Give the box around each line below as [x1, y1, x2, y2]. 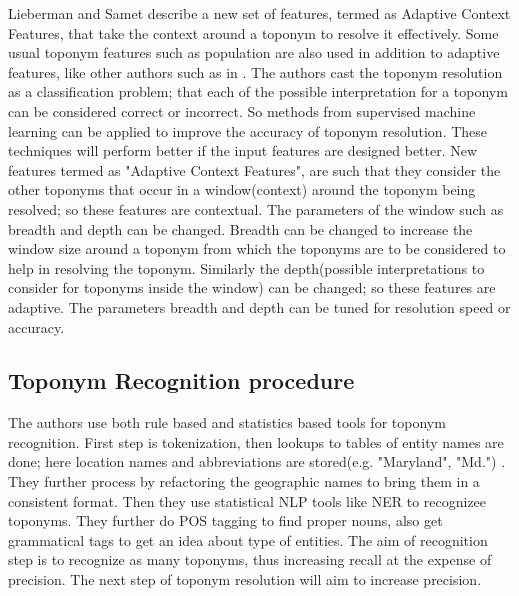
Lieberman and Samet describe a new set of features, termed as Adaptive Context [8, 3, 511, 23]
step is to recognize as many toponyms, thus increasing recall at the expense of [8, 549, 492, 570]
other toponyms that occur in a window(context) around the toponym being [8, 179, 476, 200]
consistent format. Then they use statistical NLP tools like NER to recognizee [8, 490, 487, 511]
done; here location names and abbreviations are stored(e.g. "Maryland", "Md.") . [8, 451, 506, 472]
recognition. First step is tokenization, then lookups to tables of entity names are [8, 431, 504, 452]
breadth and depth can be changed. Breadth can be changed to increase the [8, 218, 473, 239]
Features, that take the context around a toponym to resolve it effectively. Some [8, 22, 499, 43]
